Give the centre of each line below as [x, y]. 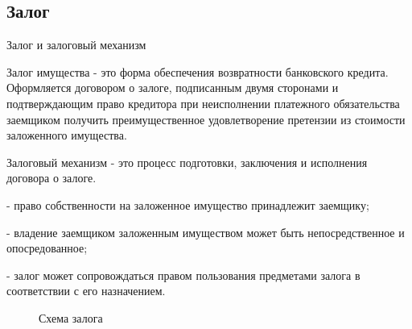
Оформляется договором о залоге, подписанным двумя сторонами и [173, 87]
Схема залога [71, 317]
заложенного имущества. [67, 135]
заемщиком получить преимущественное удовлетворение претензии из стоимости [206, 119]
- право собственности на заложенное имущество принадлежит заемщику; [188, 204]
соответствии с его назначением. [86, 291]
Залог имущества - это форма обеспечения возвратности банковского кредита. [198, 71]
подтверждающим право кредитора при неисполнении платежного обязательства [203, 103]
